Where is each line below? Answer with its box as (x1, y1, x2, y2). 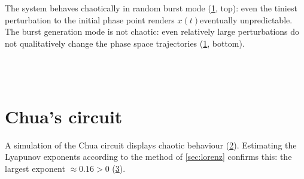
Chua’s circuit (5, 104, 123, 128)
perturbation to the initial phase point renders (5, 13, 175, 26)
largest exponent (5, 162, 65, 174)
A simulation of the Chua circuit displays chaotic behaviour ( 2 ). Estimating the (5, 138, 297, 151)
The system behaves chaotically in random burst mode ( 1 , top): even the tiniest (5, 2, 297, 14)
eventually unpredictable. (200, 13, 293, 26)
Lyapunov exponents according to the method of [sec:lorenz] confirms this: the (5, 150, 292, 163)
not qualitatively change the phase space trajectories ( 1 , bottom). (5, 37, 245, 49)
